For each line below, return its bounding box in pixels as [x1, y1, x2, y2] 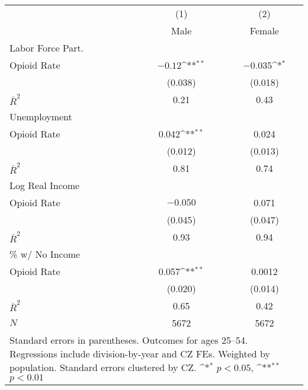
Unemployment [9, 110, 72, 123]
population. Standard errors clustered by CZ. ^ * [9, 360, 210, 374]
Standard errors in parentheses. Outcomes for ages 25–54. [9, 333, 248, 347]
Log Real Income [9, 178, 80, 192]
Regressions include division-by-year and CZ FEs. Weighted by [9, 347, 270, 360]
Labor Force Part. [9, 41, 84, 55]
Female [249, 24, 279, 37]
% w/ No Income [9, 247, 81, 261]
